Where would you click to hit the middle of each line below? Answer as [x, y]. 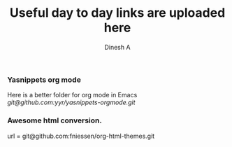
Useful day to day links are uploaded [117, 13]
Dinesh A [117, 47]
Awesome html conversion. [55, 120]
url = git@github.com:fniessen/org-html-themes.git [81, 136]
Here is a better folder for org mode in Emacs [72, 95]
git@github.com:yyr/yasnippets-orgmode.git [71, 102]
